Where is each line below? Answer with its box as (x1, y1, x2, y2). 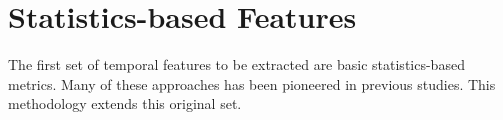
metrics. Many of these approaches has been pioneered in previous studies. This (8, 73, 496, 94)
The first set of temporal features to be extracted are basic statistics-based (8, 54, 465, 75)
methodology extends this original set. (8, 93, 242, 114)
